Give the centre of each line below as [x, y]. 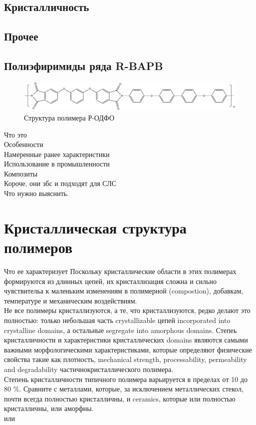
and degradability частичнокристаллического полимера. [89, 369]
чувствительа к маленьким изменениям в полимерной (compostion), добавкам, [124, 291]
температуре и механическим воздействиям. [71, 300]
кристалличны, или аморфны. [49, 408]
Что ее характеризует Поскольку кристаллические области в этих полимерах [120, 271]
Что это [15, 134]
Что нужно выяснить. [36, 193]
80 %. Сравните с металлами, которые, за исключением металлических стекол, [124, 389]
